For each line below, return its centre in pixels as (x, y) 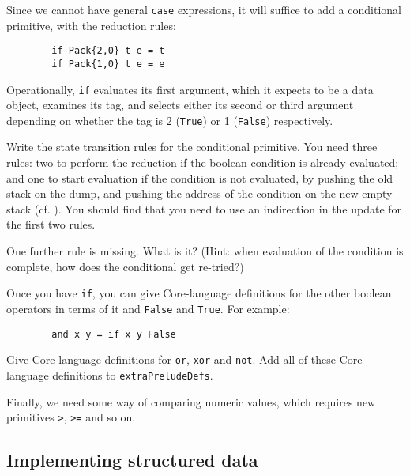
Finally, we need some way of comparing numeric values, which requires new (191, 401)
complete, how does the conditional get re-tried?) (125, 266)
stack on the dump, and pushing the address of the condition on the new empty (199, 193)
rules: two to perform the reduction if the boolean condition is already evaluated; (203, 162)
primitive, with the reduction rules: (91, 25)
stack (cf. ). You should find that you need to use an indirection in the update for (204, 208)
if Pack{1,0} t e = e (108, 64)
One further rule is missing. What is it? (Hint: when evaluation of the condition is (205, 251)
